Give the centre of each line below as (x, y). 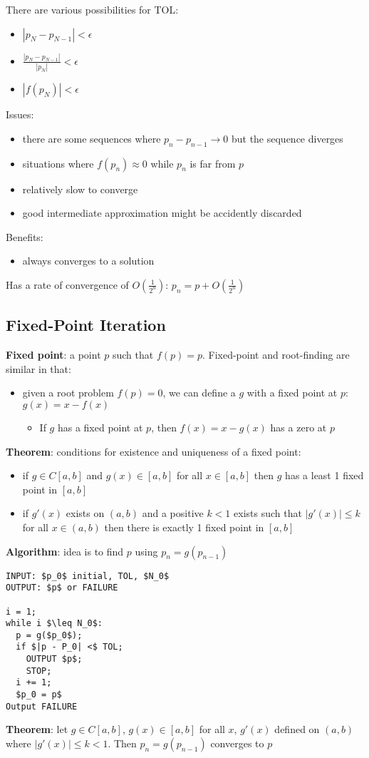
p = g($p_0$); (49, 635)
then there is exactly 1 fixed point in (184, 527)
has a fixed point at (100, 427)
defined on (297, 729)
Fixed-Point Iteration (86, 325)
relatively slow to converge (80, 189)
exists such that (268, 513)
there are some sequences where (92, 138)
